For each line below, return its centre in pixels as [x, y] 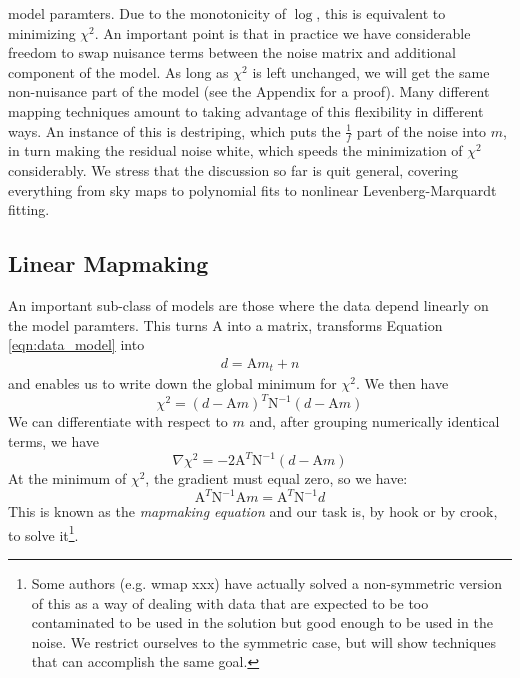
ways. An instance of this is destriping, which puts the [174, 130]
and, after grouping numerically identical [374, 421]
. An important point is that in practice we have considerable [282, 32]
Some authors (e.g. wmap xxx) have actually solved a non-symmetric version [266, 582]
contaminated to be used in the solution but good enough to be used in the [262, 622]
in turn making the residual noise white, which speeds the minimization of [235, 150]
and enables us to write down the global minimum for [172, 383]
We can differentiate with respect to [118, 421]
